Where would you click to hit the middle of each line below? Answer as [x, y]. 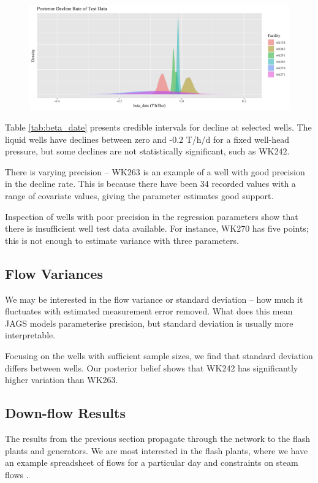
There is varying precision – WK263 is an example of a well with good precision [155, 171]
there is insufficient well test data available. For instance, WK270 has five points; [157, 228]
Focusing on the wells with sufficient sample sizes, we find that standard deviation [159, 355]
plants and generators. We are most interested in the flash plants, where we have [157, 450]
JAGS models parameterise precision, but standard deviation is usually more [149, 323]
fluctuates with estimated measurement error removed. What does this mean [149, 311]
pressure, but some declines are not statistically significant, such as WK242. [147, 151]
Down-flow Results [65, 413]
